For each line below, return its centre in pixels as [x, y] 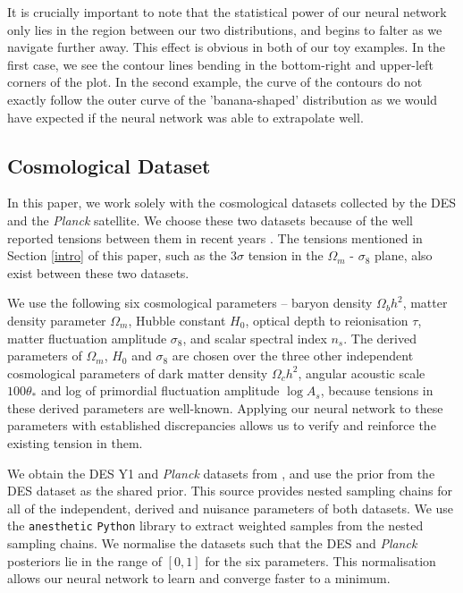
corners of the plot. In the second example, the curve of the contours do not [215, 82]
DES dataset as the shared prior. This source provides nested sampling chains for [230, 491]
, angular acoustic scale [362, 373]
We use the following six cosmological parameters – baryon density [190, 303]
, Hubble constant [177, 320]
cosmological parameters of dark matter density [138, 373]
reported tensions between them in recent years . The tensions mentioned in [215, 237]
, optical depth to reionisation [327, 320]
